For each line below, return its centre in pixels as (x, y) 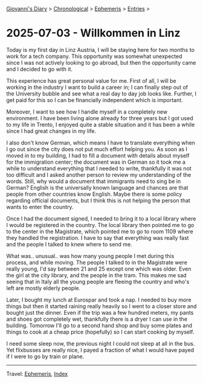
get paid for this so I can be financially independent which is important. (95, 100)
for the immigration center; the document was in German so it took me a (96, 162)
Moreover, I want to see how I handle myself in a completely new (87, 112)
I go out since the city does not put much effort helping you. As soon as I (97, 149)
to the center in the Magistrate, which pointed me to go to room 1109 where (100, 231)
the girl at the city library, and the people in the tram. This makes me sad (96, 275)
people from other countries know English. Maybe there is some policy (94, 194)
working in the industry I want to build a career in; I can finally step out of (97, 87)
